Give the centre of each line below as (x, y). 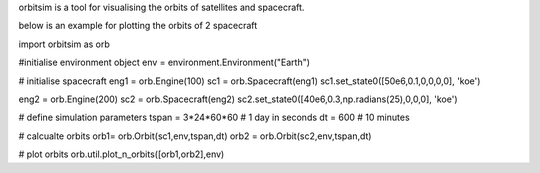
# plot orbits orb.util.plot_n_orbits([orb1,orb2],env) (121, 154)
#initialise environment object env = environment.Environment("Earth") (164, 62)
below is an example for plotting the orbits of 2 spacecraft (138, 26)
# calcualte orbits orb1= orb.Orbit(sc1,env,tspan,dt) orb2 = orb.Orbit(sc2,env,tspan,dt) (195, 136)
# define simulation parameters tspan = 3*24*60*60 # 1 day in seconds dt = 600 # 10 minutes (214, 117)
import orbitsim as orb (64, 44)
